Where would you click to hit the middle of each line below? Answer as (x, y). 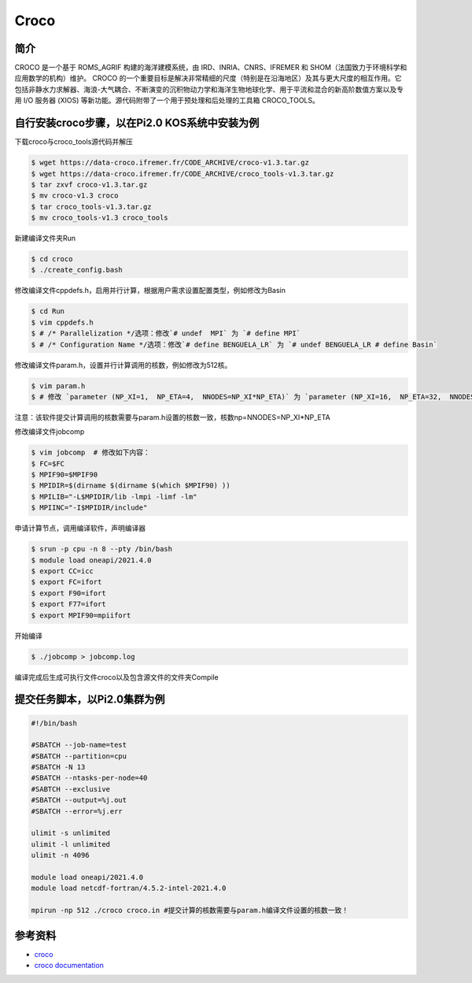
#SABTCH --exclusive (70, 789)
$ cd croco (52, 259)
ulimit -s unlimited (70, 833)
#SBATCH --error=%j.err (77, 811)
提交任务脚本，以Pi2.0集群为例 (90, 700)
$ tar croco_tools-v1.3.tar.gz (92, 206)
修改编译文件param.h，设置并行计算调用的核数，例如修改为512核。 (123, 365)
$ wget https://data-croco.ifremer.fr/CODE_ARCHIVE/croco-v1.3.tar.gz (170, 163)
